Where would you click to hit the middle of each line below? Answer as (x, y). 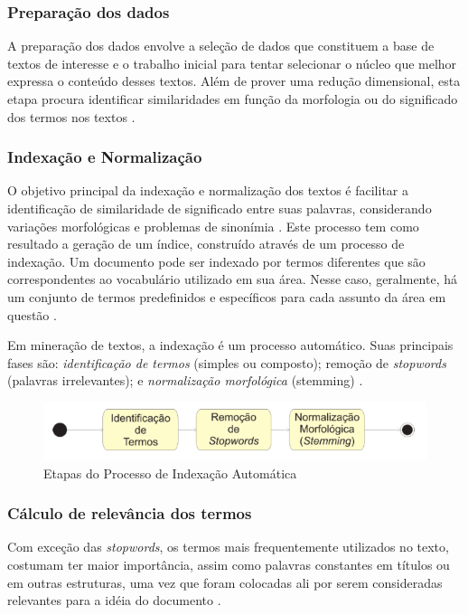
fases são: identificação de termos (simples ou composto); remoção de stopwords (227, 362)
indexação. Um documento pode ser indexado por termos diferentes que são (216, 261)
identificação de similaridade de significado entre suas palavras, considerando (220, 208)
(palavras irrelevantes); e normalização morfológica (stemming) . (185, 380)
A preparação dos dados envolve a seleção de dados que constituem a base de (221, 46)
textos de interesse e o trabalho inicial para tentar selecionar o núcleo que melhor (232, 63)
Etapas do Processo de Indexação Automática (170, 473)
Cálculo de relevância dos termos (130, 513)
